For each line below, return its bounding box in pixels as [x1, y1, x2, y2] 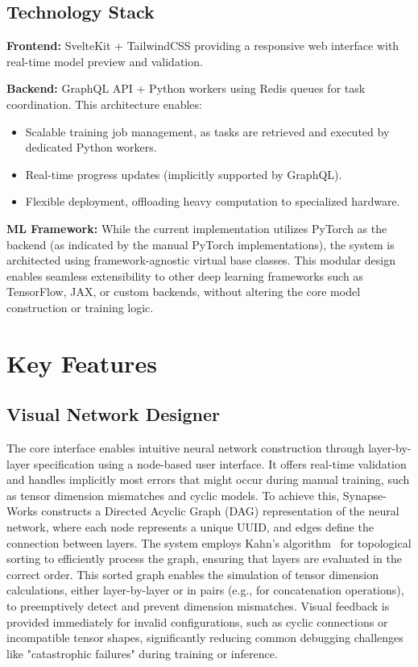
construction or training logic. [6, 298, 154, 315]
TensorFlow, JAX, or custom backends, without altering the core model [6, 283, 361, 300]
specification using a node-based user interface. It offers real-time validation [33, 455, 407, 472]
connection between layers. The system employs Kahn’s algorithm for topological [6, 534, 412, 551]
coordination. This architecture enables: [6, 95, 202, 112]
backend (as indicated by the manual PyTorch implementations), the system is [6, 236, 395, 252]
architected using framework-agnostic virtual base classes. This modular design [6, 252, 396, 269]
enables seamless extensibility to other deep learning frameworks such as [6, 267, 363, 284]
